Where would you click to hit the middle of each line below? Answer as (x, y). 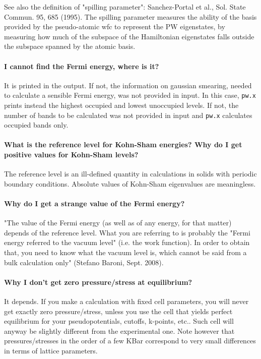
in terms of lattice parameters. (51, 350)
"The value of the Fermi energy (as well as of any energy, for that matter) (118, 223)
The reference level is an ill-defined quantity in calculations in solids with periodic (130, 174)
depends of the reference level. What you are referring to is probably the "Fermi (127, 232)
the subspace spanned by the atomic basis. (70, 46)
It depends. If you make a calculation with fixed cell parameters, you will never (126, 301)
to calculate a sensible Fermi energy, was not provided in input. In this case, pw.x (130, 95)
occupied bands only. (36, 125)
